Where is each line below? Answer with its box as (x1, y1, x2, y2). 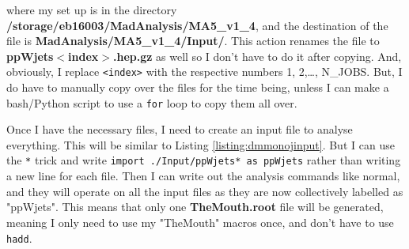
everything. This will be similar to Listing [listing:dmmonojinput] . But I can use (6, 136, 395, 153)
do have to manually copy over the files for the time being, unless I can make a (6, 79, 389, 96)
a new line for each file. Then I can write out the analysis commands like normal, (6, 168, 400, 184)
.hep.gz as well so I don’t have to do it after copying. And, (113, 47, 402, 64)
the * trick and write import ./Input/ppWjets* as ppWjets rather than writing (6, 152, 401, 168)
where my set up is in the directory (6, 2, 177, 17)
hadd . (6, 229, 32, 246)
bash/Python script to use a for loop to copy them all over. (6, 94, 297, 111)
